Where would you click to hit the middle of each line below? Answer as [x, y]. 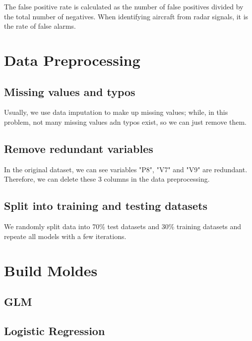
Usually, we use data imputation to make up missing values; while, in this [116, 112]
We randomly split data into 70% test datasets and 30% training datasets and [123, 226]
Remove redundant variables [79, 148]
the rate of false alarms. [40, 26]
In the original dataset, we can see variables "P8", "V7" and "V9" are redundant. [126, 169]
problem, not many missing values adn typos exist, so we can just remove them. [126, 122]
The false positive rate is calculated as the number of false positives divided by [124, 6]
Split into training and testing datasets [106, 206]
